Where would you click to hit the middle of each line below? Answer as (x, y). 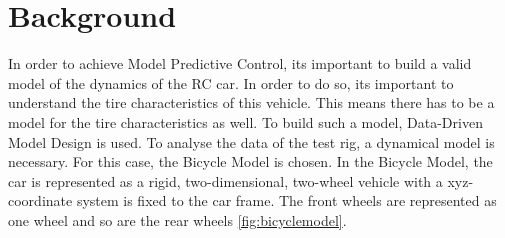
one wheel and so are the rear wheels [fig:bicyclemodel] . (177, 219)
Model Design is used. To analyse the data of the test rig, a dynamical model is (251, 141)
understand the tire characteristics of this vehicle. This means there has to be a (251, 102)
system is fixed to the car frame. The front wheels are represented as (286, 200)
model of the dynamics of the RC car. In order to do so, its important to (231, 82)
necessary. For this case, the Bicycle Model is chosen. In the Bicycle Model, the (250, 161)
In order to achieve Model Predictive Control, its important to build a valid (240, 63)
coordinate (40, 200)
